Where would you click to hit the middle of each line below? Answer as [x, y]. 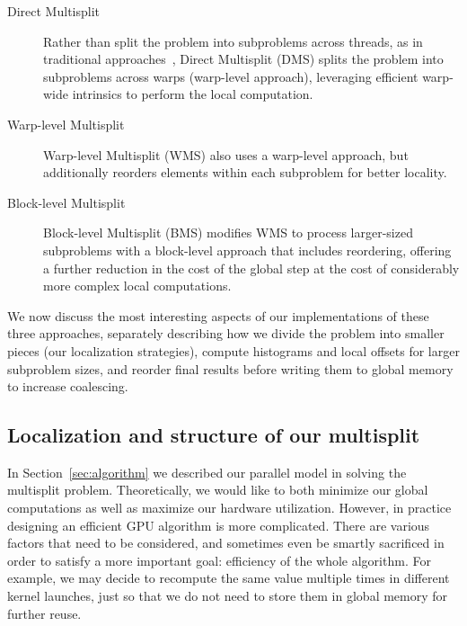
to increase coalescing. [68, 386]
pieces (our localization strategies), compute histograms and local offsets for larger [233, 350]
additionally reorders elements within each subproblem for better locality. [245, 172]
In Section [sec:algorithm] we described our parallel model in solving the [207, 472]
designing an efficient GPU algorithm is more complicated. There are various [219, 525]
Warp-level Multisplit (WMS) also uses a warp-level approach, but [226, 154]
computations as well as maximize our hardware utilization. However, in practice [229, 508]
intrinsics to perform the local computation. [193, 94]
